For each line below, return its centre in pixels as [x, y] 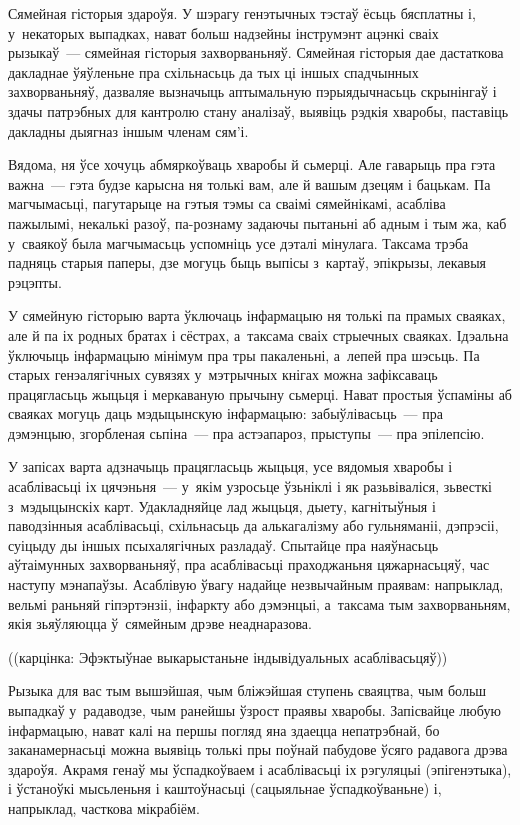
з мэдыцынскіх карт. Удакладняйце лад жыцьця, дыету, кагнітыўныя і [222, 505]
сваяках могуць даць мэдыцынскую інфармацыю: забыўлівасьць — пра [225, 413]
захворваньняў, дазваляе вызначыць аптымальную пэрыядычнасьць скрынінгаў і [252, 91]
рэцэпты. [35, 281]
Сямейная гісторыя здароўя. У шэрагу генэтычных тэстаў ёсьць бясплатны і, [242, 13]
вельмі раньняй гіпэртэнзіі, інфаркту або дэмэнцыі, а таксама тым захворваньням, [259, 603]
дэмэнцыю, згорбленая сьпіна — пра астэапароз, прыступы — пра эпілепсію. [246, 432]
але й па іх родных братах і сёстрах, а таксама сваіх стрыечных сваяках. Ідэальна [258, 334]
